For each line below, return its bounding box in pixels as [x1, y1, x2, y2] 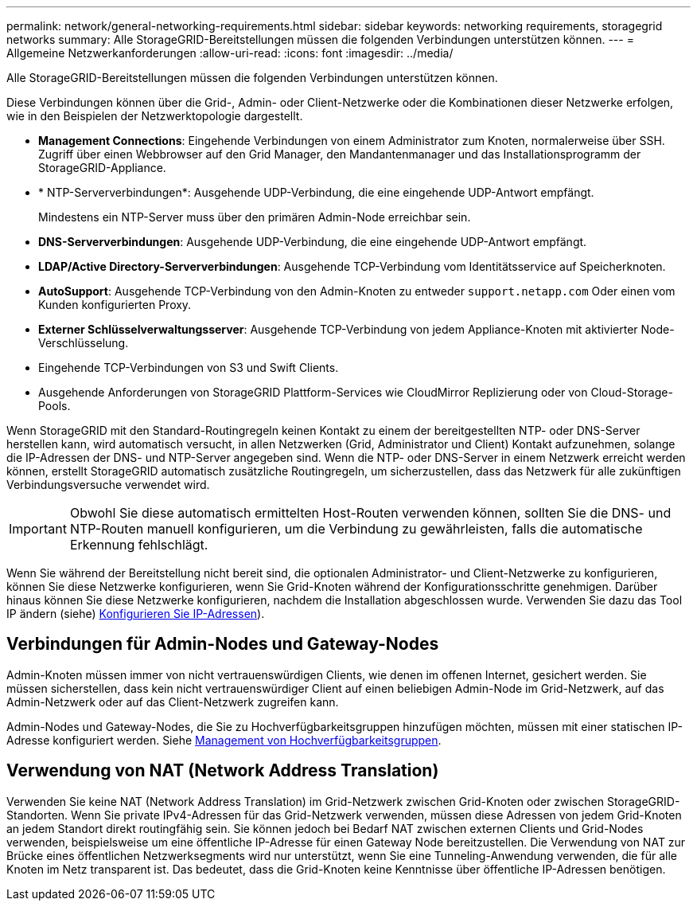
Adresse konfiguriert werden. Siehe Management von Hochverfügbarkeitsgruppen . [6, 733, 442, 747]
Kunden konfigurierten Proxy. [38, 298, 192, 311]
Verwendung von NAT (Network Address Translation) [6, 760, 439, 781]
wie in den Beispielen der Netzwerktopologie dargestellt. [6, 109, 303, 123]
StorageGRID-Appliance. [38, 161, 166, 174]
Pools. [38, 399, 71, 412]
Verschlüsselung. [38, 336, 129, 350]
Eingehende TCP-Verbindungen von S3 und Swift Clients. [38, 361, 339, 374]
